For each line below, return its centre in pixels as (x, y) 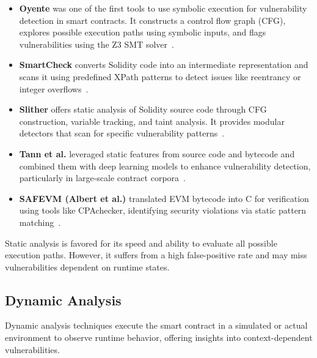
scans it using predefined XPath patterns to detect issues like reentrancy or (160, 76)
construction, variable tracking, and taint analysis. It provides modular (152, 121)
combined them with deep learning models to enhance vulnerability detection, (165, 166)
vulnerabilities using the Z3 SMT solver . (97, 44)
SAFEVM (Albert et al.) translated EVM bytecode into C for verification (164, 198)
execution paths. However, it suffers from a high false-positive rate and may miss (156, 255)
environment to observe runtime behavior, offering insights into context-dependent (159, 337)
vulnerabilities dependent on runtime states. (87, 267)
